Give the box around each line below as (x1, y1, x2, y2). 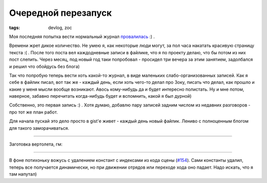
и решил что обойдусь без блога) (9, 63, 80, 69)
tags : (9, 25, 20, 31)
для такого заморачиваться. (9, 125, 69, 131)
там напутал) (9, 171, 37, 177)
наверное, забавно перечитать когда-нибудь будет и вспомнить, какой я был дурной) (9, 93, 192, 99)
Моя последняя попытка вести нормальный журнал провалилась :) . (9, 34, 155, 39)
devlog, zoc (48, 25, 72, 31)
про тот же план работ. (9, 109, 58, 115)
